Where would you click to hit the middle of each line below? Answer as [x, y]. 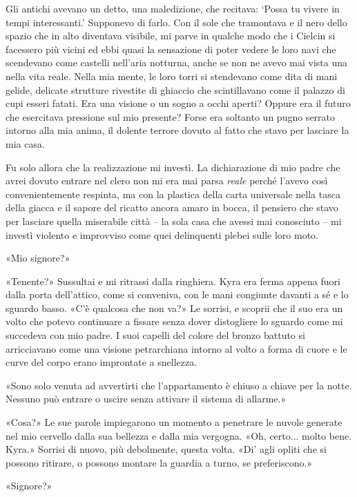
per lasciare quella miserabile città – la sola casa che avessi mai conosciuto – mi [174, 221]
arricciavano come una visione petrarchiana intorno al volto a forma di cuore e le [176, 348]
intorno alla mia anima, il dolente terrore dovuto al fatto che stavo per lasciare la [177, 130]
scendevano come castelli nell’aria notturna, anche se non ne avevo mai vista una [177, 62]
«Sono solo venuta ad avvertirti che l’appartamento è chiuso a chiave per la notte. [179, 385]
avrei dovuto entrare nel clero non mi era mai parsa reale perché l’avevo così [167, 181]
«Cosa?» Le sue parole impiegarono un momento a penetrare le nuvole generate [174, 422]
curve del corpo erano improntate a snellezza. [102, 362]
